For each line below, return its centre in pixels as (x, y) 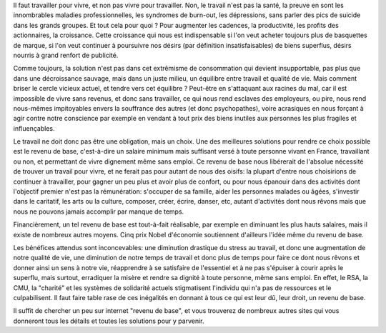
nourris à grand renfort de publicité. (66, 55)
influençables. (34, 128)
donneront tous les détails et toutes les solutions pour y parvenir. (109, 321)
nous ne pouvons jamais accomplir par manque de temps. (99, 212)
